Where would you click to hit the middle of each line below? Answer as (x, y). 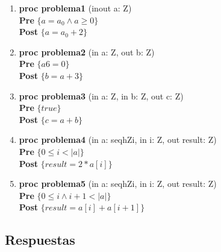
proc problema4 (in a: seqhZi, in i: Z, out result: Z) (118, 140)
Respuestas (40, 240)
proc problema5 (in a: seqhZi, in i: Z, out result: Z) (118, 184)
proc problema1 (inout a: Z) (75, 8)
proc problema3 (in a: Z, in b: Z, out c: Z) (101, 96)
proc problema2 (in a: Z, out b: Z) (87, 52)
